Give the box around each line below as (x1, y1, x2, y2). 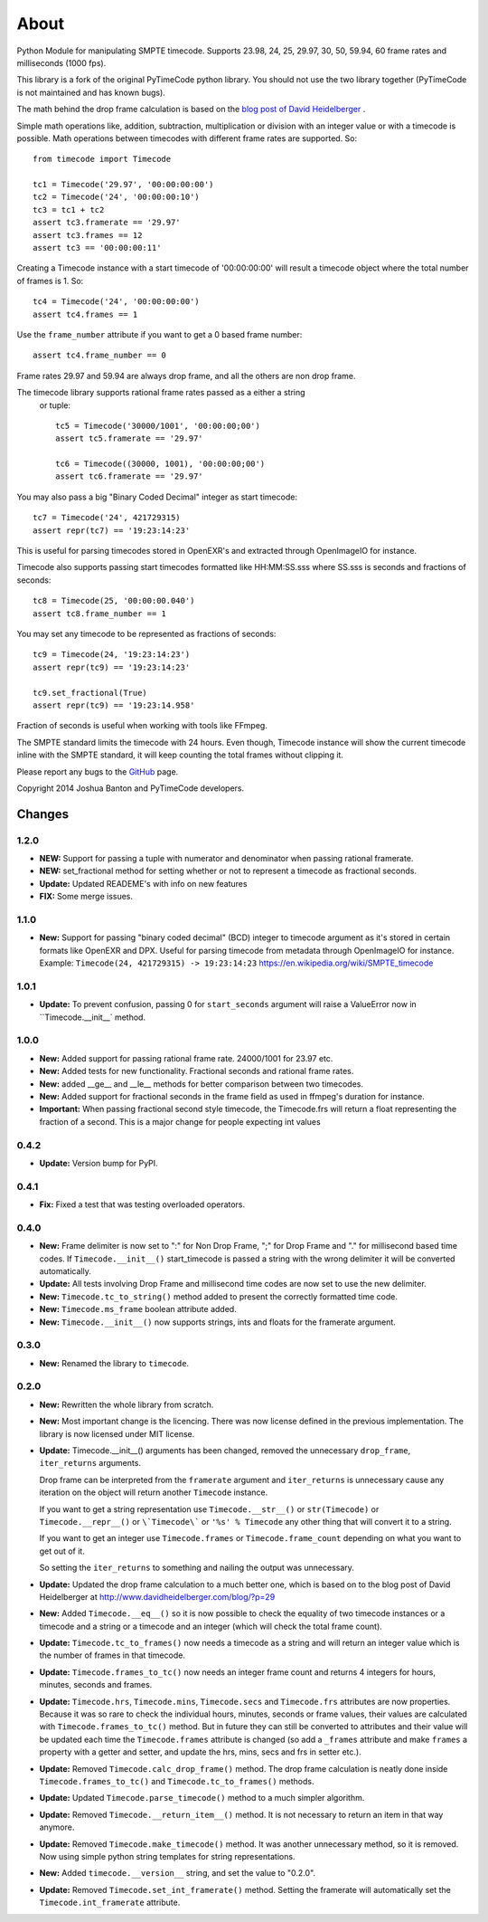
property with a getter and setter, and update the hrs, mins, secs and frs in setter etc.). (39, 1746, 361, 1757)
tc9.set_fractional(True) (33, 688, 148, 698)
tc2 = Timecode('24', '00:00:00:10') (33, 192, 201, 203)
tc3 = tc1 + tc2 (33, 205, 105, 214)
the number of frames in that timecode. (39, 1650, 185, 1660)
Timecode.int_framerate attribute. (39, 1897, 181, 1908)
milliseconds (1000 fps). (16, 57, 107, 68)
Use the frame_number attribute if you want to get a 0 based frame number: (16, 328, 303, 339)
